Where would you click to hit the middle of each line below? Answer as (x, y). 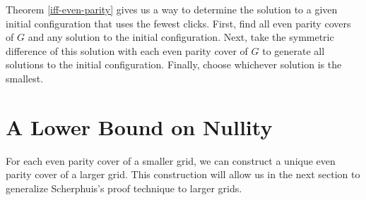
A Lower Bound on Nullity (139, 126)
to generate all (294, 50)
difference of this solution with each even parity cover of (127, 50)
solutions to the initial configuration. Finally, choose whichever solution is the (174, 64)
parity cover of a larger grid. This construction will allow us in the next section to (183, 174)
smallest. (25, 78)
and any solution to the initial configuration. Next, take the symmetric (181, 37)
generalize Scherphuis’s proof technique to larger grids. (124, 188)
